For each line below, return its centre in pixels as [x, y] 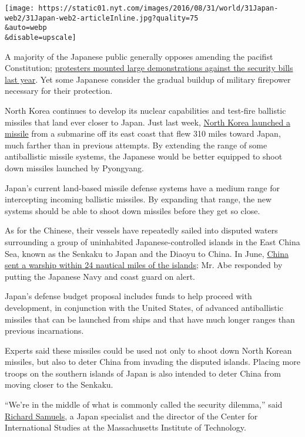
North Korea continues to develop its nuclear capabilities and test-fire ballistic [145, 110]
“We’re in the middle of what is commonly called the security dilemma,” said [144, 404]
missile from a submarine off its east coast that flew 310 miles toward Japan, [143, 133]
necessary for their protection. [59, 91]
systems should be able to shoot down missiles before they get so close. [133, 210]
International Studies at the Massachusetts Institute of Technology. [125, 427]
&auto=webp [26, 28]
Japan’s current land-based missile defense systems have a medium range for [142, 187]
